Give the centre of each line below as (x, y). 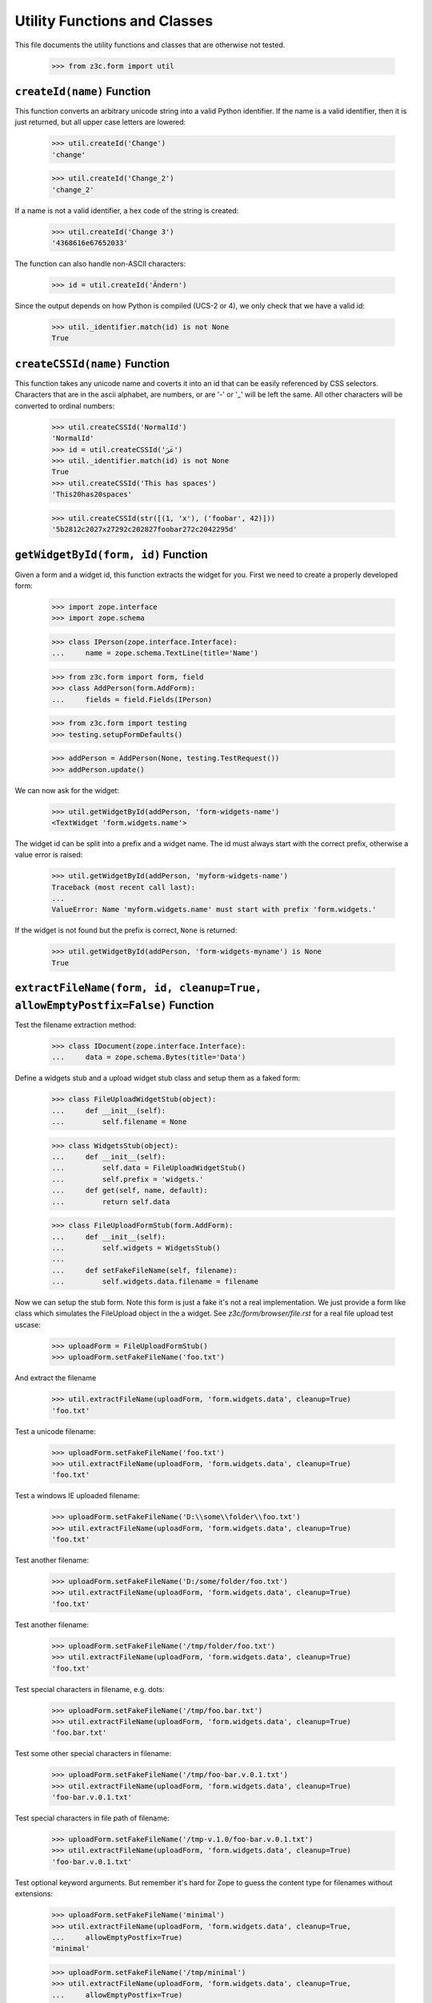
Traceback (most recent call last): (124, 887)
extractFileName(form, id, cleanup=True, (138, 988)
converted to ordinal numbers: (65, 405)
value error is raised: (49, 855)
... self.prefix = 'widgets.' (128, 1179)
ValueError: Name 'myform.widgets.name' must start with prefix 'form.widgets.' (214, 910)
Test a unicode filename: (55, 1431)
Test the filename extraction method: (75, 1025)
